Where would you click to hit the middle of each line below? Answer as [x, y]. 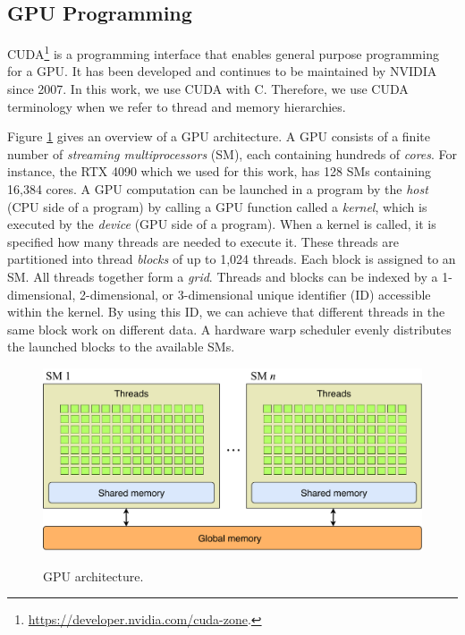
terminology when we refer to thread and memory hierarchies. [177, 106]
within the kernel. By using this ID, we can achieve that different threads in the [226, 312]
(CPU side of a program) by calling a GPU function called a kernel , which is [217, 206]
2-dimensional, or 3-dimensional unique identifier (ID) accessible [255, 294]
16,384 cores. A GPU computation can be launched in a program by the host [218, 189]
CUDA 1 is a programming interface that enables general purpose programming [223, 52]
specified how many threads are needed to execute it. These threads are [203, 241]
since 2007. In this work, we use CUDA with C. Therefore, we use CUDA [208, 89]
